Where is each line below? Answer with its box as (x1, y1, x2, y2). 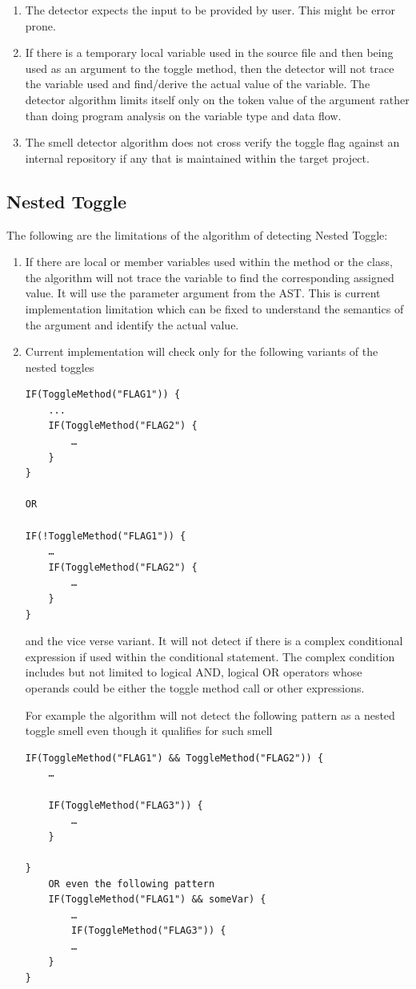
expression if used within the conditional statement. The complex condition (25, 648, 395, 664)
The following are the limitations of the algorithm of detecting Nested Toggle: (6, 226, 388, 243)
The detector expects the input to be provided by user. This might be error (25, 2, 395, 18)
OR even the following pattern (48, 878, 215, 890)
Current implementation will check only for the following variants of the (25, 343, 378, 360)
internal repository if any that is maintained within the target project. (25, 149, 370, 166)
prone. (25, 17, 56, 34)
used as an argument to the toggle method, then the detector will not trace (25, 59, 394, 76)
